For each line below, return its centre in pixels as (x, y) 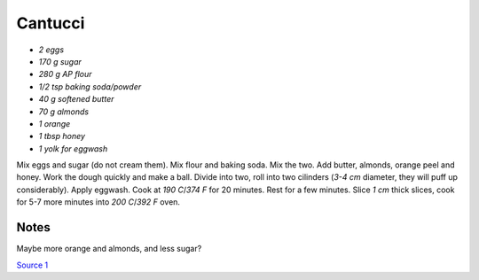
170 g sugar (60, 61)
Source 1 (32, 265)
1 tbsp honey (62, 136)
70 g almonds (63, 112)
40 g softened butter (76, 99)
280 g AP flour (65, 74)
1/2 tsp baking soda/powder (90, 86)
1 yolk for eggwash (73, 148)
